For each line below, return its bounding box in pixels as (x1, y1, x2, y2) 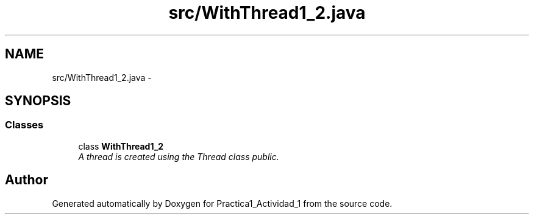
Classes (5, 119, 44, 131)
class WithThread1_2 (78, 141, 164, 151)
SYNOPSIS (5, 93, 71, 109)
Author (5, 172, 48, 188)
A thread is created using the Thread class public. (78, 151, 279, 162)
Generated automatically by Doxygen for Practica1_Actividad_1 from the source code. (52, 198, 393, 209)
